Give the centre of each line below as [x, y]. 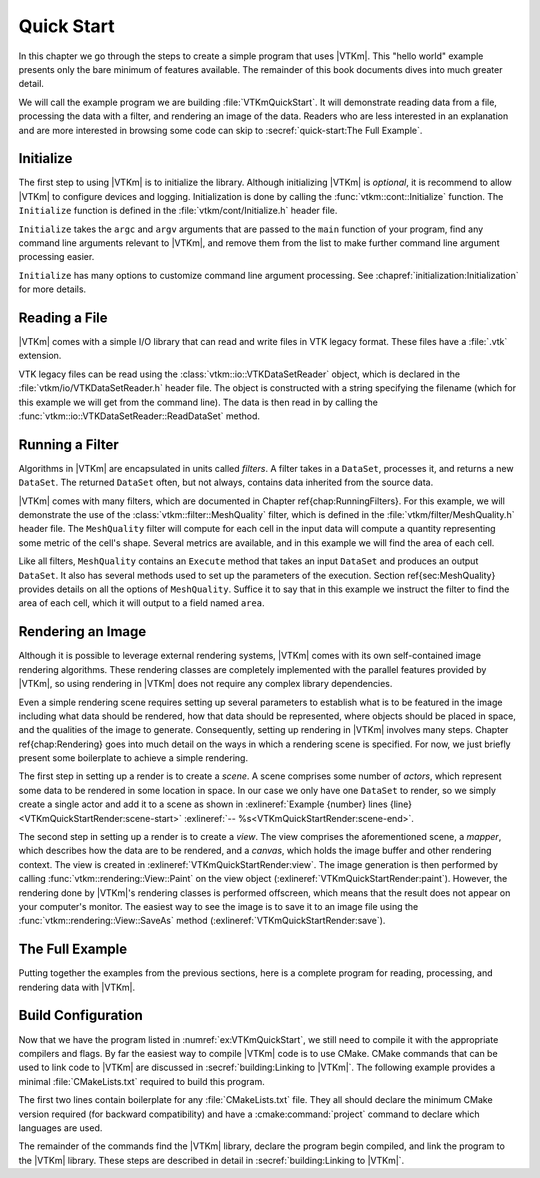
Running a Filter [68, 444]
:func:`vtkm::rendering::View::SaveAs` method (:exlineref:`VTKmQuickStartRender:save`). [202, 921]
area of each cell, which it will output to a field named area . [141, 603]
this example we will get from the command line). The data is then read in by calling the [198, 402]
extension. [40, 356]
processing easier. [56, 257]
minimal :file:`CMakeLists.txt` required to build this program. [141, 1081]
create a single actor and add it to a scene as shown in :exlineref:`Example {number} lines [203, 804]
